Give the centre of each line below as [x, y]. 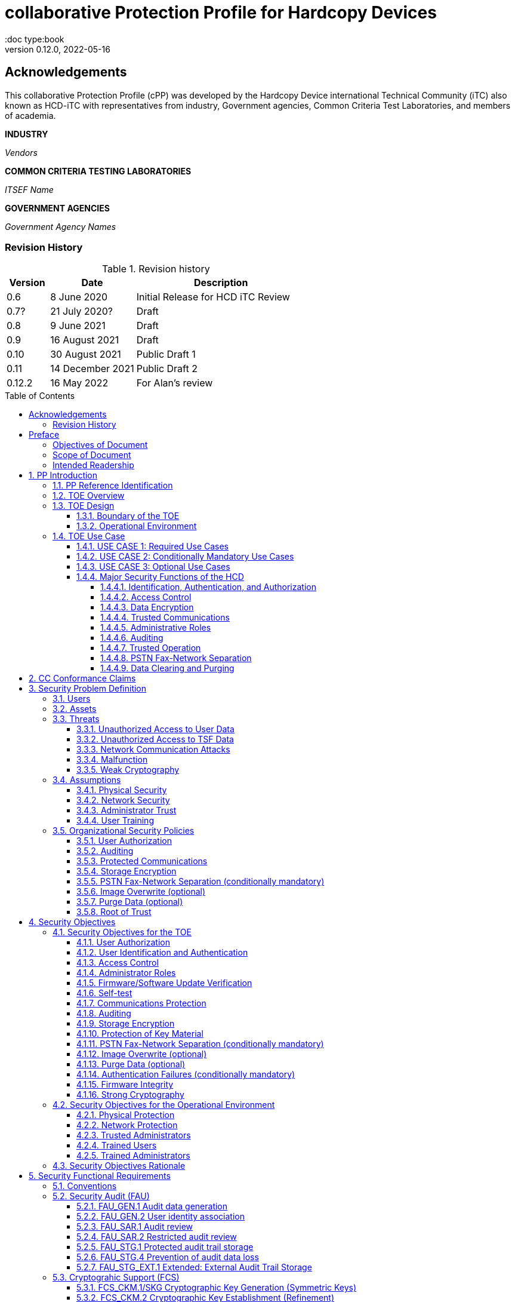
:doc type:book [35, 39]
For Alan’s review [175, 383]
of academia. [30, 115]
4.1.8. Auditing [104, 1014]
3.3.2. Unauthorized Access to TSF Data [155, 739]
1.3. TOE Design [84, 506]
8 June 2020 [79, 297]
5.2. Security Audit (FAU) [101, 1196]
